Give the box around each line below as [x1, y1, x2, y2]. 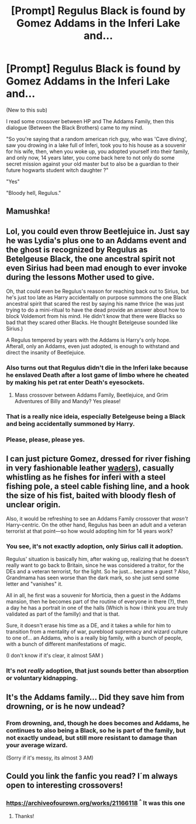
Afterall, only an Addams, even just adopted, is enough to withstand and [6, 343, 180, 350]
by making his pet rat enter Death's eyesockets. [6, 379, 145, 387]
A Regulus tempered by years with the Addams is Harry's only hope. [6, 336, 171, 344]
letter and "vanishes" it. [6, 580, 63, 587]
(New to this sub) [6, 106, 48, 113]
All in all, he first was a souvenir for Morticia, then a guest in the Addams [6, 592, 181, 599]
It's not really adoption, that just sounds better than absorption [6, 667, 189, 675]
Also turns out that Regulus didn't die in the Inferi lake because [6, 364, 188, 372]
